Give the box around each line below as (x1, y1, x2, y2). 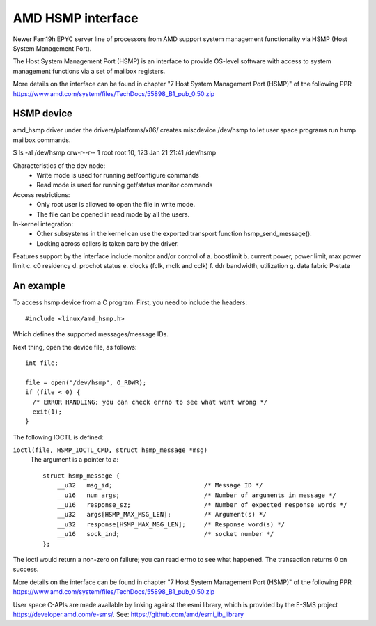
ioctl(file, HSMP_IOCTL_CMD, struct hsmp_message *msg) (13, 446, 208, 454)
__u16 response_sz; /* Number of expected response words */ (56, 501, 347, 509)
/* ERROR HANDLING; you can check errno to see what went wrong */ (32, 398, 268, 406)
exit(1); (32, 407, 63, 416)
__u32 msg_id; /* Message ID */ (56, 481, 263, 490)
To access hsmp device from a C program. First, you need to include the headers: (13, 298, 247, 306)
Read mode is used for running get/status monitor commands (36, 181, 213, 189)
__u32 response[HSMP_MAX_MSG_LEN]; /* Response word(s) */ (56, 520, 285, 529)
